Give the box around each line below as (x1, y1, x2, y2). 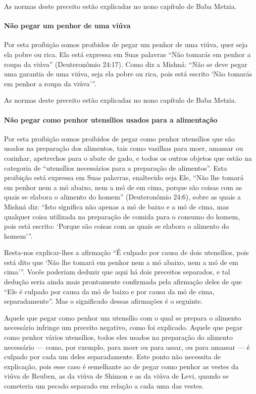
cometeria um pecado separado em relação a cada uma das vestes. (4, 381, 204, 391)
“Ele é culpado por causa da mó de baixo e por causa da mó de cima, (4, 286, 215, 296)
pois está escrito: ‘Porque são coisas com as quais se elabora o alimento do (4, 221, 229, 231)
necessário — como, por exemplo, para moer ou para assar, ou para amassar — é (4, 341, 250, 352)
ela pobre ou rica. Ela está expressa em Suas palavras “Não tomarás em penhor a (4, 49, 251, 59)
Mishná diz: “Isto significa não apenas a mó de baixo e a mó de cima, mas (4, 201, 229, 211)
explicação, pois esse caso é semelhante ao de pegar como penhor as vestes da (4, 361, 239, 371)
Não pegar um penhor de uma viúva (4, 20, 131, 31)
